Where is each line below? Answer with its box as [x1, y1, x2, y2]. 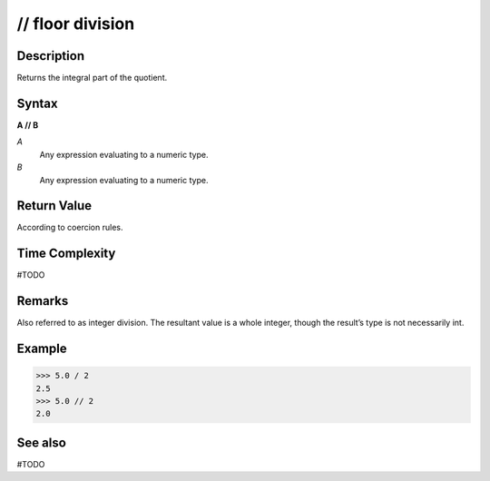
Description [16, 48, 85, 64]
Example [16, 341, 67, 357]
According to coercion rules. [16, 222, 123, 233]
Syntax [16, 95, 58, 111]
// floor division [16, 14, 135, 34]
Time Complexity [16, 246, 116, 261]
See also [16, 435, 67, 450]
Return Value [16, 198, 93, 213]
